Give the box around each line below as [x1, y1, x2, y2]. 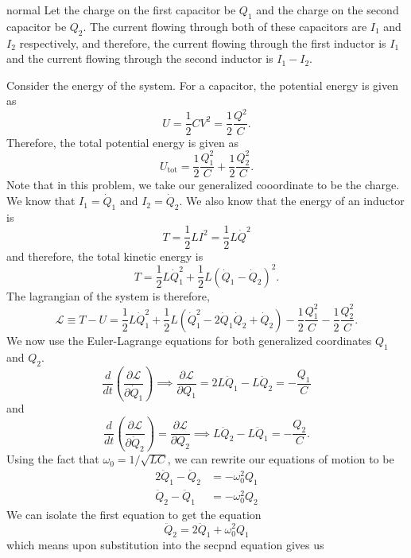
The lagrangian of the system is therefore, [6, 287, 210, 304]
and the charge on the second [256, 2, 399, 17]
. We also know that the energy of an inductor [179, 192, 405, 209]
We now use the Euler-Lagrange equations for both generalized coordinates [6, 331, 372, 348]
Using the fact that [6, 451, 99, 467]
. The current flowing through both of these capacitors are [83, 17, 367, 34]
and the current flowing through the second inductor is [6, 50, 273, 67]
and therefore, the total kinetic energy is [6, 247, 204, 264]
